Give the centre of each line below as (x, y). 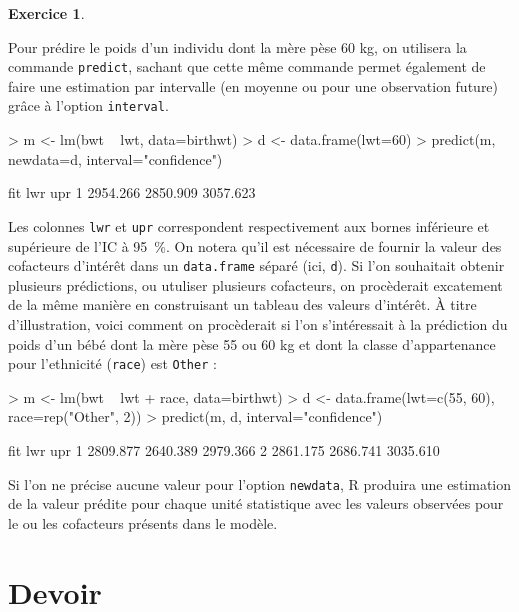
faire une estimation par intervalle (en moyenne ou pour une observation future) (253, 85)
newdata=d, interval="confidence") (115, 158)
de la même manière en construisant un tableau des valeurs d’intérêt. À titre (242, 304)
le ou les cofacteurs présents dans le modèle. (143, 522)
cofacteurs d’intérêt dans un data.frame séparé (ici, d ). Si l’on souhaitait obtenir (256, 265)
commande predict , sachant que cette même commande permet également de (247, 66)
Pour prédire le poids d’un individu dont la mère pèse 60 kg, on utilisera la (237, 46)
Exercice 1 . (46, 13)
